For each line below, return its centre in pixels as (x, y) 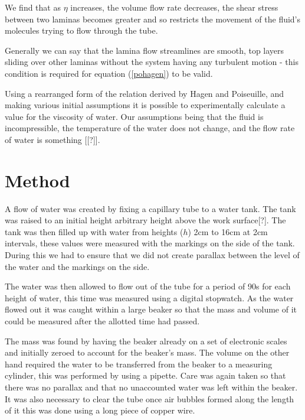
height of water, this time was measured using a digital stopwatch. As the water (149, 297)
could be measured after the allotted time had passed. (102, 321)
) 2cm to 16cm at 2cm (228, 231)
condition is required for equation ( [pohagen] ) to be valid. (109, 73)
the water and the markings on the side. (77, 266)
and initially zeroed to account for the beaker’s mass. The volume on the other (147, 352)
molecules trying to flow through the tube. (81, 30)
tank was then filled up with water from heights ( (94, 231)
